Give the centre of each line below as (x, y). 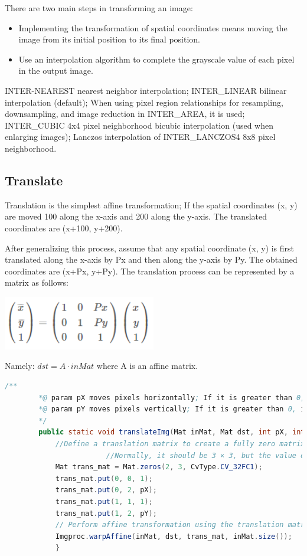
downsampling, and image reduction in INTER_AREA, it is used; (125, 114)
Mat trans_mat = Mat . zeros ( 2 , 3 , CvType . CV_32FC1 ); (159, 467)
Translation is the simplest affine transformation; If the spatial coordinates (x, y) (151, 205)
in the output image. (56, 71)
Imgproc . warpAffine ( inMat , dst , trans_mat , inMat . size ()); (174, 536)
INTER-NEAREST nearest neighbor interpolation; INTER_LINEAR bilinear (146, 90)
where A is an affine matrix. (147, 366)
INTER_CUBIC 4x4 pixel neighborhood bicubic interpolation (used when (139, 125)
